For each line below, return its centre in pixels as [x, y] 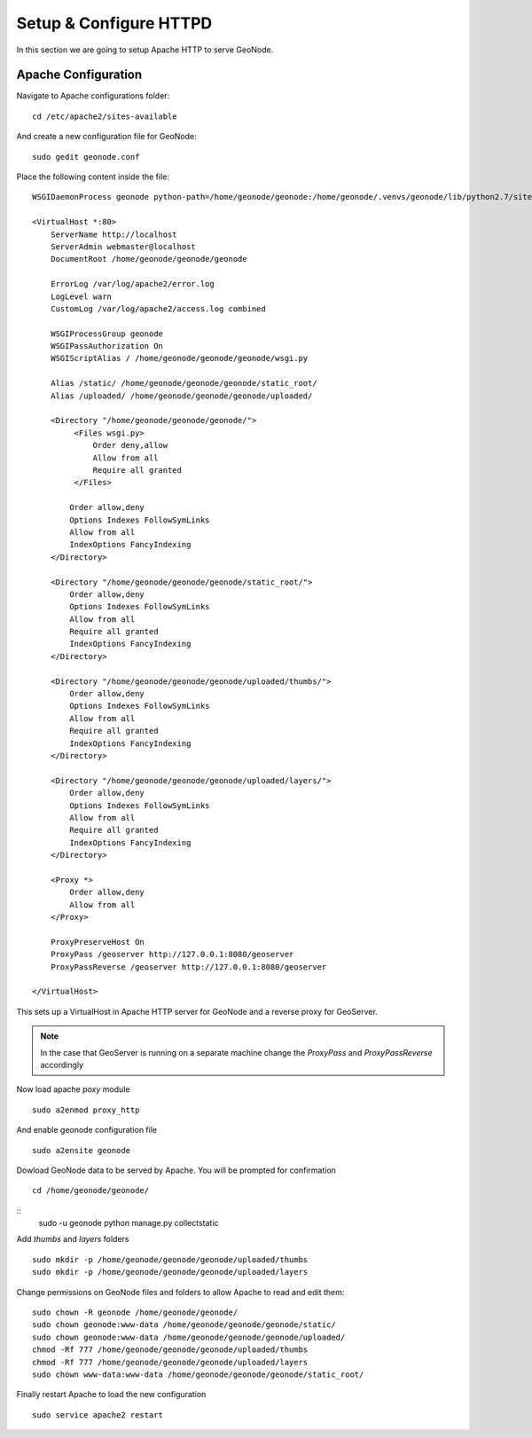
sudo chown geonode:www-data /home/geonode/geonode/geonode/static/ [184, 1325]
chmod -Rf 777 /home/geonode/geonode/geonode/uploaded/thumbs [170, 1350]
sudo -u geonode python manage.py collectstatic [129, 1223]
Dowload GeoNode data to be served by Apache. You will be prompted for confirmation [176, 1170]
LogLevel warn [81, 296]
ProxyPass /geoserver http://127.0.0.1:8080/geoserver [172, 955]
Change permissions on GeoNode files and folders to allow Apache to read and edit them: [180, 1292]
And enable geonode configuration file [87, 1130]
